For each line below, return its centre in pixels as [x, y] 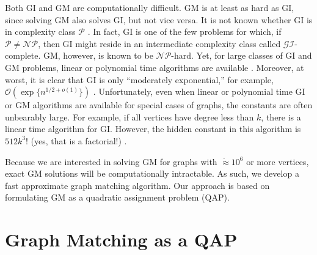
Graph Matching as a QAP [121, 239]
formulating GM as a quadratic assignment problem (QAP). [117, 197]
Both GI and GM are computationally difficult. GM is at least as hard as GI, [150, 7]
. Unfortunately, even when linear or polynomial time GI [199, 91]
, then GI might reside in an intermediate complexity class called [159, 43]
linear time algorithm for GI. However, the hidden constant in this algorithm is [153, 129]
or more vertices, [278, 161]
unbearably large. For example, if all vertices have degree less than [129, 116]
